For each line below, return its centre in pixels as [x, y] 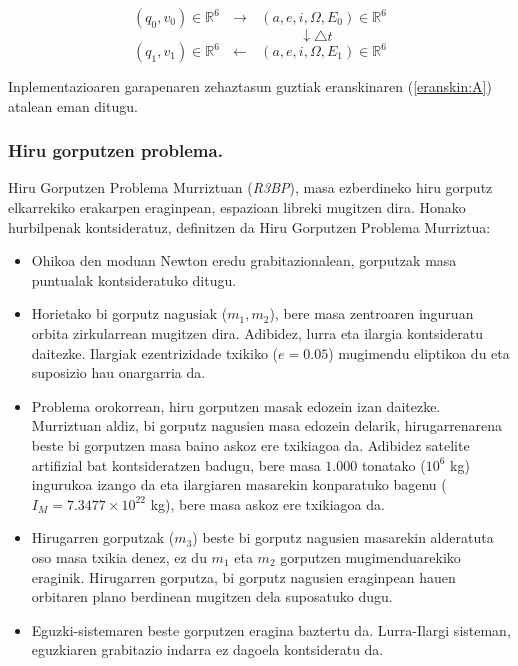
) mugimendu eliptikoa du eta [419, 352]
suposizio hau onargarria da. [118, 372]
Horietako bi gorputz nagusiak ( [129, 313]
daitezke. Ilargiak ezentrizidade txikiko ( [155, 352]
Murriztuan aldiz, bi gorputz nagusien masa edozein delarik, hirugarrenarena [267, 425]
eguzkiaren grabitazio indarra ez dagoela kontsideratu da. [207, 649]
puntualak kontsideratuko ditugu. [134, 279]
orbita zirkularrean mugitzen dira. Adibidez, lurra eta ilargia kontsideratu [257, 332]
